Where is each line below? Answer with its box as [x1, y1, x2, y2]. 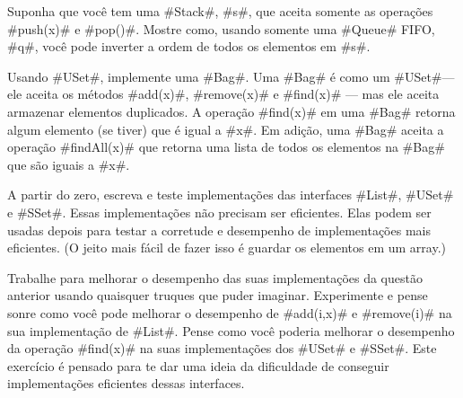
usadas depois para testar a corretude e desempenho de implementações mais [7, 220, 431, 239]
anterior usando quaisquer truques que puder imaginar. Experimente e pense [7, 286, 428, 305]
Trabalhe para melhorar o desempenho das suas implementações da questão [7, 268, 423, 287]
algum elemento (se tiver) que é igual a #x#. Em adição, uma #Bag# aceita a [7, 119, 444, 138]
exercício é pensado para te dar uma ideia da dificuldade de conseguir [7, 356, 389, 375]
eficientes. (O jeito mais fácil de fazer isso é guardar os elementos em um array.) [7, 238, 447, 257]
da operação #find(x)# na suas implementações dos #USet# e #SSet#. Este [7, 339, 437, 358]
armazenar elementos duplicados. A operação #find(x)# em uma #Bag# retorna [7, 102, 456, 120]
